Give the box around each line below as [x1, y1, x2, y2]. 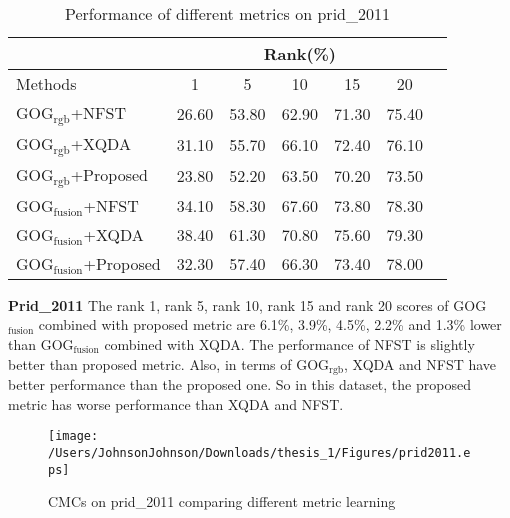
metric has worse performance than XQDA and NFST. [8, 393, 344, 414]
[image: [48, 429, 99, 444]
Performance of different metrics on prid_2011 [65, 2, 390, 25]
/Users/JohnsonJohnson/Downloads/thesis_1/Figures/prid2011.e [48, 445, 471, 460]
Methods [16, 72, 77, 95]
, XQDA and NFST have [344, 353, 497, 374]
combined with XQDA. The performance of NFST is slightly [104, 334, 475, 354]
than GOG [8, 334, 74, 354]
